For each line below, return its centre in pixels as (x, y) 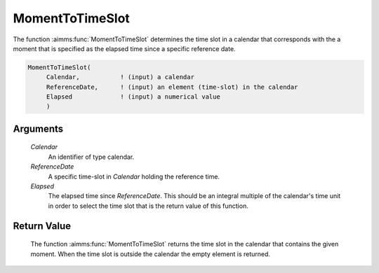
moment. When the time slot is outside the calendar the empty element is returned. (150, 254)
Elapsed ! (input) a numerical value (133, 97)
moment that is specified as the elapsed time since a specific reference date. (124, 48)
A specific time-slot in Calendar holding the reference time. (134, 176)
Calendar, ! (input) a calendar (120, 77)
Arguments (38, 128)
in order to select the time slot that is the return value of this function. (148, 206)
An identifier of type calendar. (91, 157)
